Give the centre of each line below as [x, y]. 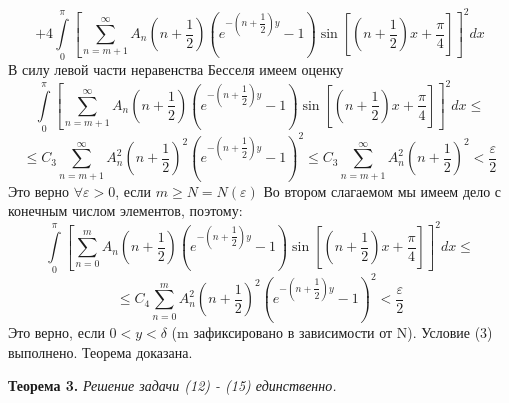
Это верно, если [56, 331]
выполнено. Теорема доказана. [100, 351]
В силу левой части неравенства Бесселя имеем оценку [176, 69]
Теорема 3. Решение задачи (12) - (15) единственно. [172, 385]
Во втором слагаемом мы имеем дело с [382, 190]
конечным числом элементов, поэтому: [125, 210]
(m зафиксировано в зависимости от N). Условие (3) [332, 331]
